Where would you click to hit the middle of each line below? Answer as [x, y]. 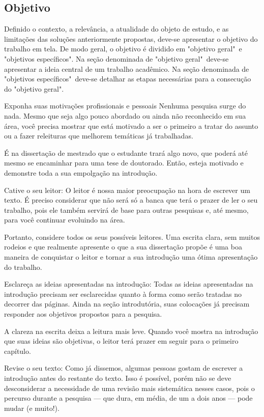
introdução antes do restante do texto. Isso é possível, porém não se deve [118, 378]
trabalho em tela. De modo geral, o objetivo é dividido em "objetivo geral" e [123, 49]
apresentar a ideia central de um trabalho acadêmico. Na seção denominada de [127, 68]
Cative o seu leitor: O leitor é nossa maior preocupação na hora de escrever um [127, 190]
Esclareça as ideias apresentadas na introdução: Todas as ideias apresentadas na [129, 284]
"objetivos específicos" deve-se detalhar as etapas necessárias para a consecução [128, 79]
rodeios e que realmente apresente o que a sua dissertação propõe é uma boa [123, 247]
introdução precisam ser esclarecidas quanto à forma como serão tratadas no [123, 294]
